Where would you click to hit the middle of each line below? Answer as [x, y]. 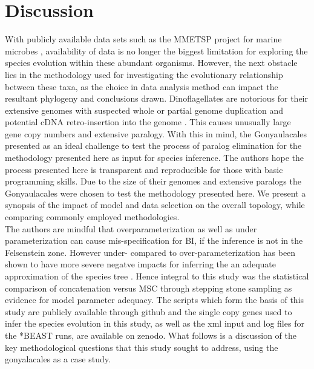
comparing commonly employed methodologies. [92, 217]
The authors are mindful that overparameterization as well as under [131, 228]
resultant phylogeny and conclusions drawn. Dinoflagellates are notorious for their [156, 98]
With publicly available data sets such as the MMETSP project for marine [143, 39]
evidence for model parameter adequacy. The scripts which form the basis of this [155, 300]
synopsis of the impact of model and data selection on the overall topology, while [155, 205]
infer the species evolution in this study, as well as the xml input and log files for [155, 323]
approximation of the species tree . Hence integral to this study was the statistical [157, 276]
